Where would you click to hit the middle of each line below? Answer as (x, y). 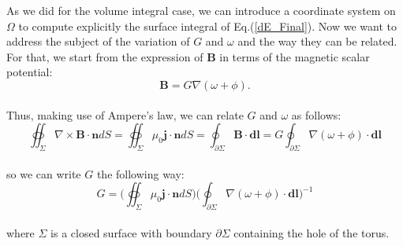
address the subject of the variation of (98, 41)
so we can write (44, 173)
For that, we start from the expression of (105, 56)
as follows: (316, 114)
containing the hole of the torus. (312, 232)
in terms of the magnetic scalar (295, 56)
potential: (30, 72)
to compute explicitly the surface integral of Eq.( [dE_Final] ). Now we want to (207, 26)
